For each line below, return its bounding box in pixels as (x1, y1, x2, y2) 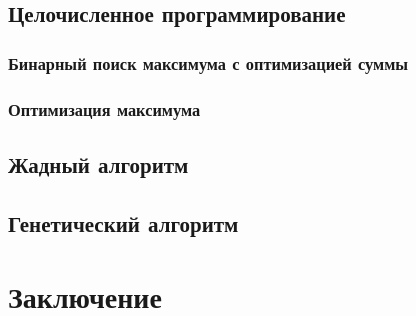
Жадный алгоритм (8, 148, 189, 179)
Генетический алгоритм (8, 207, 239, 238)
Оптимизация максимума (8, 96, 201, 121)
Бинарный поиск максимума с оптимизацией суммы (8, 50, 409, 75)
